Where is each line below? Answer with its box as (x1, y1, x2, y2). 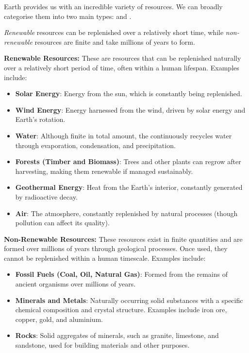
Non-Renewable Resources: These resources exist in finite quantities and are (4, 234, 243, 244)
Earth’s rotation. (15, 114, 66, 124)
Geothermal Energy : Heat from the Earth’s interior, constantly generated (15, 182, 243, 192)
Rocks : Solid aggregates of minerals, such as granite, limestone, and (15, 330, 219, 340)
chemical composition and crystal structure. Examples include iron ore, (15, 304, 227, 315)
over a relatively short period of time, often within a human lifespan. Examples (4, 62, 239, 72)
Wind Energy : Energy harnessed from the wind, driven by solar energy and (15, 104, 246, 115)
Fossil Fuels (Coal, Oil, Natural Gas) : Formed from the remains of (15, 269, 228, 279)
